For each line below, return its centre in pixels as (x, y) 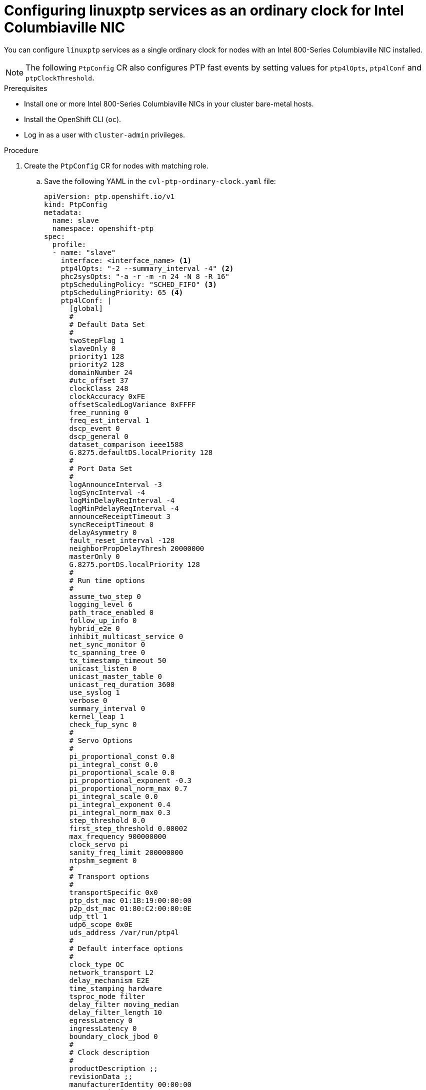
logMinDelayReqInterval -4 (122, 500)
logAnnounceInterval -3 (116, 484)
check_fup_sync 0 (103, 724)
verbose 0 (88, 700)
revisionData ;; (101, 1076)
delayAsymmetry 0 (103, 532)
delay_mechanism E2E (109, 980)
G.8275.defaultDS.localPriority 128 (141, 452)
